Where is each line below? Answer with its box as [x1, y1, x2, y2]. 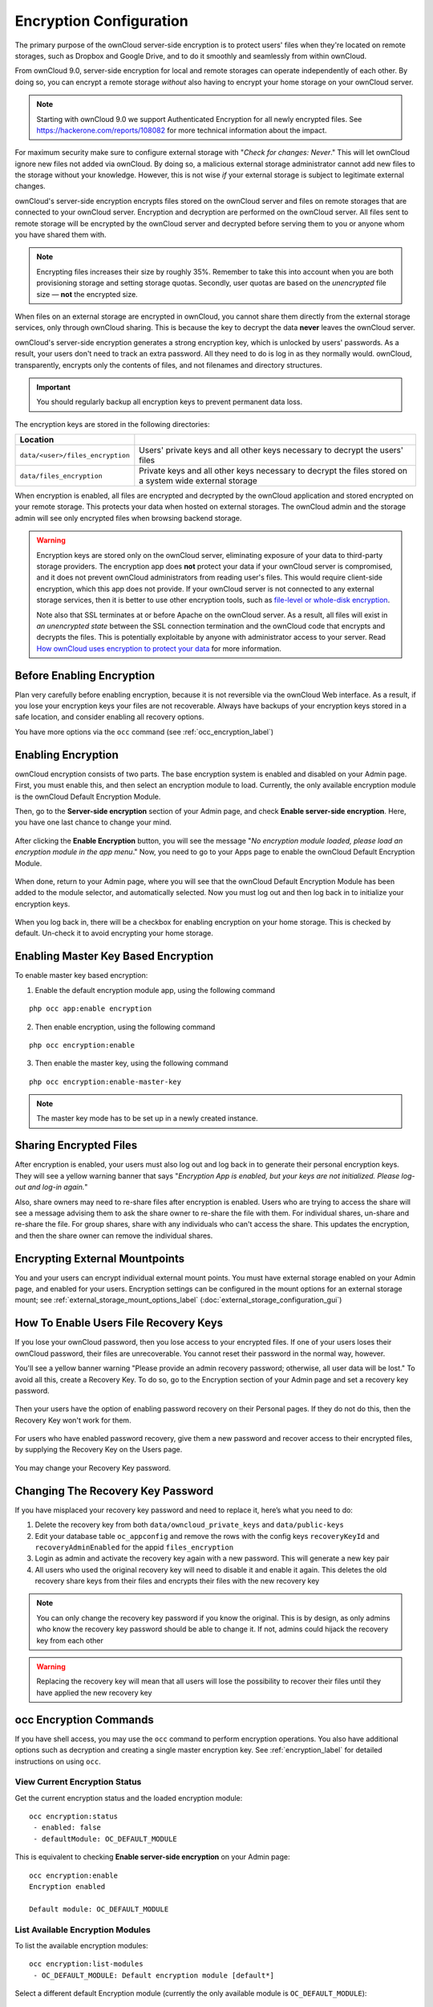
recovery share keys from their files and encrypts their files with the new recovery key [34, 1576, 320, 1586]
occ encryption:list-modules [29, 1960, 144, 1968]
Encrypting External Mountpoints [14, 1252, 184, 1265]
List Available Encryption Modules [14, 1924, 152, 1935]
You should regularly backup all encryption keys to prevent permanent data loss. [36, 397, 303, 407]
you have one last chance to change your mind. [14, 817, 172, 827]
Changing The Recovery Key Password [14, 1484, 214, 1497]
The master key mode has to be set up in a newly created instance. [36, 1113, 258, 1123]
